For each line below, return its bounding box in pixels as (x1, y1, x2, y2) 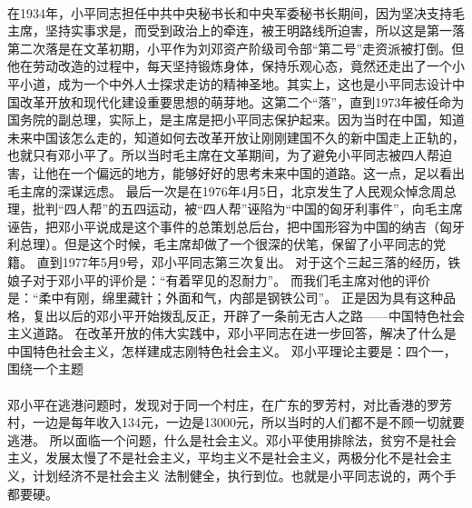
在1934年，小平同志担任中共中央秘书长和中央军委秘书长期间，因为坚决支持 (7, 3, 452, 22)
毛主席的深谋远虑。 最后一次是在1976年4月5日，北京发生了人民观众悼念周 (7, 181, 444, 200)
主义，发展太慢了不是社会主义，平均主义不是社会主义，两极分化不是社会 (7, 448, 439, 467)
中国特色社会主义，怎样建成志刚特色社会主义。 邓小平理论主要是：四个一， (7, 341, 457, 360)
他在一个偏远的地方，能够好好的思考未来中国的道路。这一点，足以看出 (44, 163, 465, 182)
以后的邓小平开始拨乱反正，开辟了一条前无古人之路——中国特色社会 (57, 305, 465, 324)
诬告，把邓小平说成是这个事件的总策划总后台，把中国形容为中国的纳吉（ (7, 216, 439, 235)
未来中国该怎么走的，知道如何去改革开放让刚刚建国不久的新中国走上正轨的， (7, 127, 465, 146)
